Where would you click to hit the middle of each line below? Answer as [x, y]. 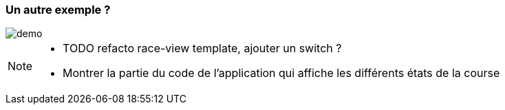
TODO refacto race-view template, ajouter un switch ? [202, 48]
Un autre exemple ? [58, 10]
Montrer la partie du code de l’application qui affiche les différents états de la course [281, 73]
